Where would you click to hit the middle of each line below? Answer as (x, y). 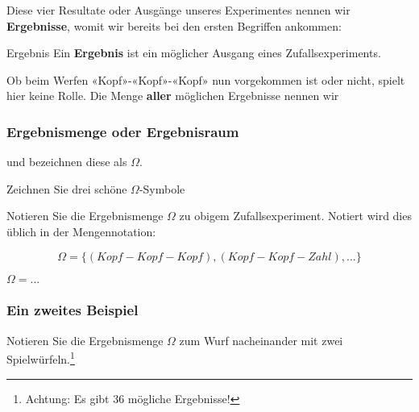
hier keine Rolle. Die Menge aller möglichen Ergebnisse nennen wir (173, 96)
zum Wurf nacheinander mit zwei (261, 340)
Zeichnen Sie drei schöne (67, 188)
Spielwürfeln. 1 (41, 358)
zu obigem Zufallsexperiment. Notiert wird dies (295, 216)
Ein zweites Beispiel (73, 310)
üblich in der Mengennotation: (81, 231)
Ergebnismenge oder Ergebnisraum (123, 131)
